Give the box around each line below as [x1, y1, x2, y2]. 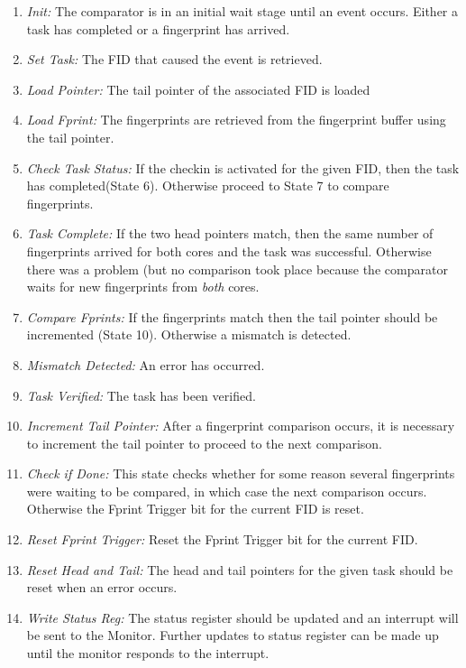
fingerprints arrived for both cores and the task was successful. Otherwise [26, 241, 432, 260]
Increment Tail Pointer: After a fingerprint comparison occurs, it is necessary [26, 416, 455, 435]
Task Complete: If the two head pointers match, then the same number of [26, 224, 434, 243]
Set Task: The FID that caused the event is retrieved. [26, 50, 323, 69]
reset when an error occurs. [26, 578, 178, 597]
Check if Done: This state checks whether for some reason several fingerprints [26, 464, 455, 483]
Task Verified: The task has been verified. [26, 385, 256, 404]
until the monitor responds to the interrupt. [26, 644, 270, 663]
